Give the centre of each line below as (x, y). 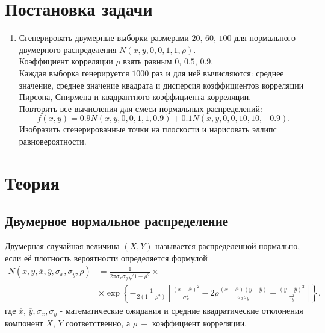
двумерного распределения (68, 49)
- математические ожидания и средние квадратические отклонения (181, 310)
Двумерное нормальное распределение (117, 221)
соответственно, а (98, 322)
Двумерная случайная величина (62, 246)
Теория (32, 182)
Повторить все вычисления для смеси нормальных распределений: (141, 108)
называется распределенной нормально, (228, 246)
